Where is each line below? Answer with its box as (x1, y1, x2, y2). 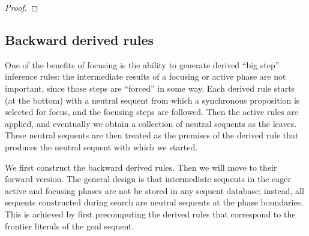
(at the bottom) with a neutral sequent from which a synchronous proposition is (5, 93, 300, 106)
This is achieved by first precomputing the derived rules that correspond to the (5, 207, 296, 220)
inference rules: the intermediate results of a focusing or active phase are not (5, 70, 286, 83)
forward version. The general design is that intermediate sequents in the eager (5, 173, 291, 185)
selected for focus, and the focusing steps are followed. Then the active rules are (5, 105, 299, 118)
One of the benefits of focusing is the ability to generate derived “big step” (5, 58, 280, 71)
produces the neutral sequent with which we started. (5, 140, 198, 153)
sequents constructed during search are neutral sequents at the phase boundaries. (5, 196, 304, 208)
